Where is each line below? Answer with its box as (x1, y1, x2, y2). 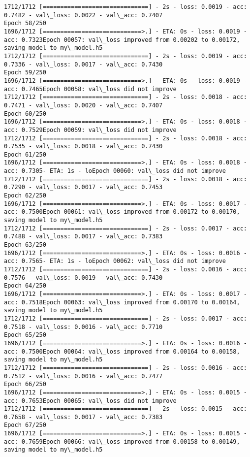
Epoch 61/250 (4, 151, 46, 158)
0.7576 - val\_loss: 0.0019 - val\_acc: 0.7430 (4, 274, 163, 281)
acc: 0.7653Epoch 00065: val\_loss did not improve (4, 397, 177, 404)
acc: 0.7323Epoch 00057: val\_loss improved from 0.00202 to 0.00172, (4, 36, 240, 43)
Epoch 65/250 (4, 331, 46, 339)
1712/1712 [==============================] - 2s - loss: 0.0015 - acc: (4, 405, 247, 413)
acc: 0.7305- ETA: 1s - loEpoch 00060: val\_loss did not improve (4, 167, 226, 175)
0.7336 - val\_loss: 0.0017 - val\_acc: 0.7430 (4, 61, 163, 68)
